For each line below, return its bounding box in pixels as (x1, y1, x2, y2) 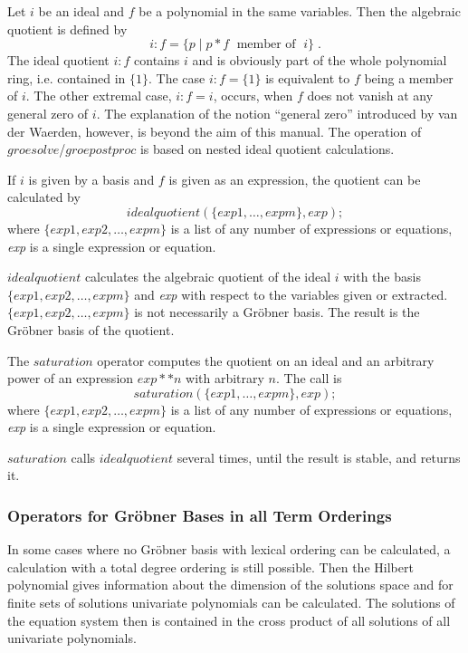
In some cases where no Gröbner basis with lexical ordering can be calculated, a (7, 540, 451, 559)
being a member (364, 68, 454, 87)
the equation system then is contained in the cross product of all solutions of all (7, 610, 451, 629)
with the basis (343, 267, 421, 286)
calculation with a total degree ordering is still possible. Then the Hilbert (7, 557, 414, 576)
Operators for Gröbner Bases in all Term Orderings (7, 504, 392, 526)
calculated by (7, 187, 81, 206)
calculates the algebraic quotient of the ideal (84, 267, 331, 286)
